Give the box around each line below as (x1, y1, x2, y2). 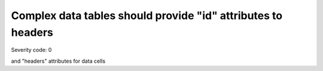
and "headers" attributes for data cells (11, 57, 106, 64)
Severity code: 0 (11, 47, 52, 54)
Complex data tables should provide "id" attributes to (11, 9, 283, 22)
